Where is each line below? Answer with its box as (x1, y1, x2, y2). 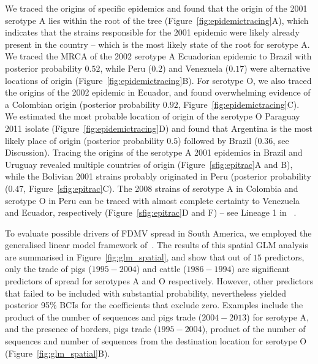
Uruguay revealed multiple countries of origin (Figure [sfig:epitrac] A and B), (5, 157, 293, 170)
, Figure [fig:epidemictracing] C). (178, 97, 300, 110)
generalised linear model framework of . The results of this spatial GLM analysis (5, 238, 308, 251)
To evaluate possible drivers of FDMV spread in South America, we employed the (5, 226, 312, 239)
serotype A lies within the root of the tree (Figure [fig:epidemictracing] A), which (5, 13, 309, 26)
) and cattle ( (136, 262, 187, 275)
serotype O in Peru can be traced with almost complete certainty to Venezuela (5, 194, 300, 207)
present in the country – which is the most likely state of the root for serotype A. (5, 37, 310, 50)
